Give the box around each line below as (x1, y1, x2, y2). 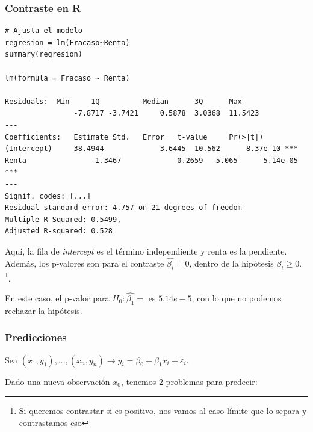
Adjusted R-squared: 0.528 (5, 227, 113, 236)
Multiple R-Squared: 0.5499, (5, 215, 122, 224)
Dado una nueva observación (5, 375, 110, 387)
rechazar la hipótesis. (5, 304, 82, 316)
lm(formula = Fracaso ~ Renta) (5, 73, 130, 82)
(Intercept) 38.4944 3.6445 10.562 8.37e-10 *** (5, 144, 298, 153)
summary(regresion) (5, 50, 82, 59)
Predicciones (5, 330, 67, 345)
